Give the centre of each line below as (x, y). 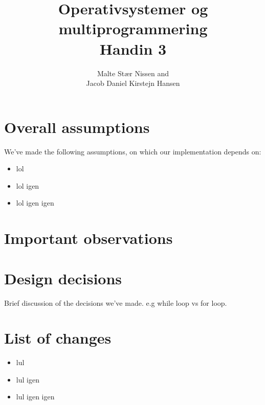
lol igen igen (35, 203)
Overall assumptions (77, 127)
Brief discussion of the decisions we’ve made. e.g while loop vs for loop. (116, 302)
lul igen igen (35, 397)
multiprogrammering (133, 28)
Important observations (89, 238)
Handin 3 (133, 48)
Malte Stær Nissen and (133, 73)
